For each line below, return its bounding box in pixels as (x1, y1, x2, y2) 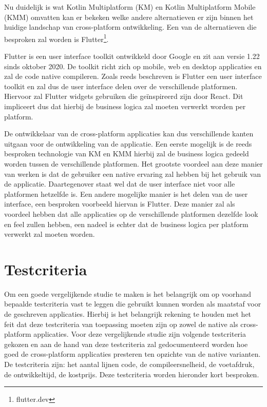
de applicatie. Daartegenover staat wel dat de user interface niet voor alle (4, 178, 235, 189)
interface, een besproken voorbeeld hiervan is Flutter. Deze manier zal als (4, 198, 235, 209)
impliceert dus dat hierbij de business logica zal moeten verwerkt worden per (4, 101, 246, 111)
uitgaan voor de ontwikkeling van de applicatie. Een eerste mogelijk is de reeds (4, 138, 252, 149)
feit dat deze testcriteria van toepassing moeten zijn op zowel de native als (4, 318, 238, 329)
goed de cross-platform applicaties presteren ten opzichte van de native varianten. (4, 349, 261, 359)
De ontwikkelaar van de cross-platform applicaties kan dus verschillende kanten (4, 128, 254, 139)
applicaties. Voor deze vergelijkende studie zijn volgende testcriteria (33, 329, 246, 339)
